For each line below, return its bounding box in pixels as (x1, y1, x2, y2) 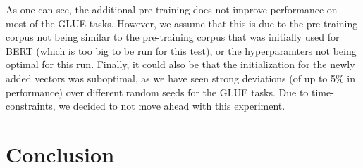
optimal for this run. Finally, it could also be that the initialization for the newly (6, 57, 355, 72)
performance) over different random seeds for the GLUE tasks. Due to (6, 84, 309, 99)
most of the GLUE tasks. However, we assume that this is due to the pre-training (6, 15, 358, 30)
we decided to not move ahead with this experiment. (59, 98, 285, 113)
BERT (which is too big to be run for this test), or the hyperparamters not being (6, 43, 357, 58)
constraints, (6, 98, 56, 113)
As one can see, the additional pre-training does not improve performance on (6, 2, 338, 16)
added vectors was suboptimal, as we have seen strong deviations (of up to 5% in (6, 70, 356, 85)
